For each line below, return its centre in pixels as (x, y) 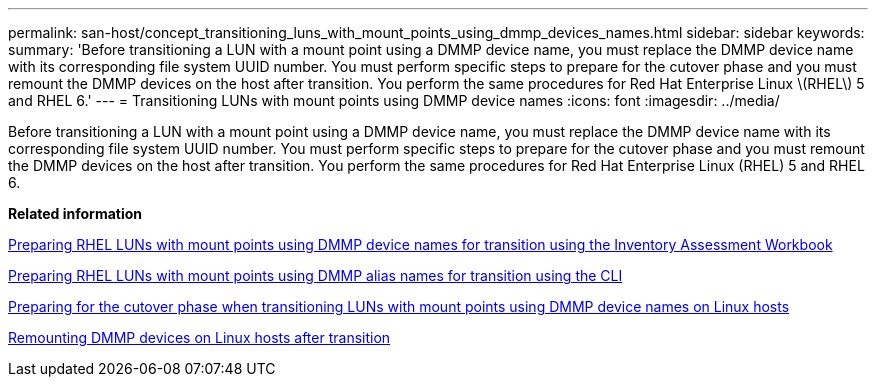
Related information (75, 213)
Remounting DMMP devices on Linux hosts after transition (199, 337)
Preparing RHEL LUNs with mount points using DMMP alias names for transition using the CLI (315, 275)
